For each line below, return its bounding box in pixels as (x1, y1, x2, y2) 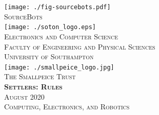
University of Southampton (4, 51, 94, 62)
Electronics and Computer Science (4, 31, 118, 41)
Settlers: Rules (4, 81, 63, 91)
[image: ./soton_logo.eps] (4, 24, 96, 31)
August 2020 (4, 91, 45, 102)
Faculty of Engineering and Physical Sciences (4, 41, 155, 52)
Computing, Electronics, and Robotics (4, 101, 130, 112)
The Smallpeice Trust (4, 71, 76, 82)
